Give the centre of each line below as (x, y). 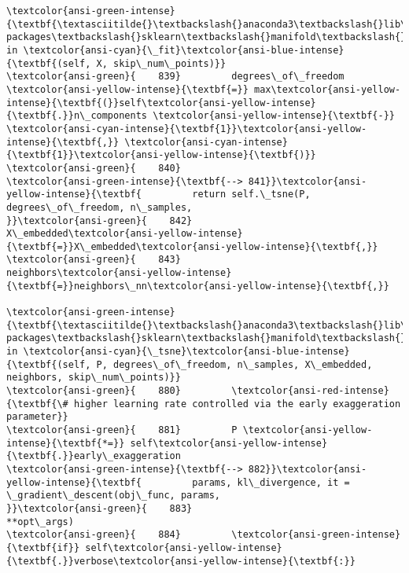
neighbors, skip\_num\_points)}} (94, 378)
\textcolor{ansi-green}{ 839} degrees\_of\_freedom (175, 77)
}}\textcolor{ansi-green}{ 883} (99, 508)
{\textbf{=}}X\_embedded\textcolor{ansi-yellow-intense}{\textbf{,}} (192, 246)
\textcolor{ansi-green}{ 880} (94, 391)
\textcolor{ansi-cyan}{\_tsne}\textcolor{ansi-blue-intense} (186, 352)
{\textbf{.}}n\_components (77, 116)
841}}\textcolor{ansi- (308, 181)
